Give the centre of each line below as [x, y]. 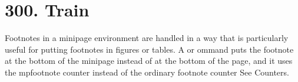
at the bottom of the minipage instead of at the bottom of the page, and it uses [149, 61]
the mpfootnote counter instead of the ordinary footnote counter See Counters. [147, 72]
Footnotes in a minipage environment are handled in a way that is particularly [147, 38]
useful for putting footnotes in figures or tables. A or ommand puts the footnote [149, 49]
